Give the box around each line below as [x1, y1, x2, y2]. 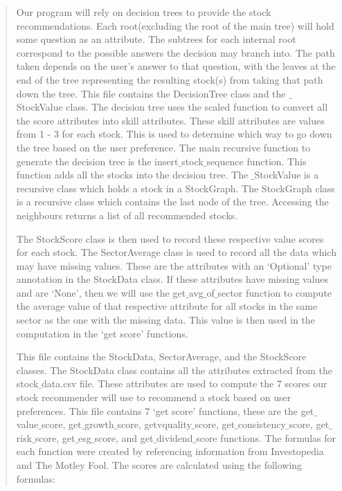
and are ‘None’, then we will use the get [16, 285, 186, 299]
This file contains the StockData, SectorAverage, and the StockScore [16, 349, 307, 364]
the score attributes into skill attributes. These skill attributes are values [16, 113, 325, 127]
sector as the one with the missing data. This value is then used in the [16, 313, 315, 327]
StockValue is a [254, 167, 319, 182]
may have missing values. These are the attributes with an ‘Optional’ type [16, 258, 332, 272]
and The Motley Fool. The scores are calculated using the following [16, 458, 303, 472]
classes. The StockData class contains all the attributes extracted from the [16, 362, 332, 377]
